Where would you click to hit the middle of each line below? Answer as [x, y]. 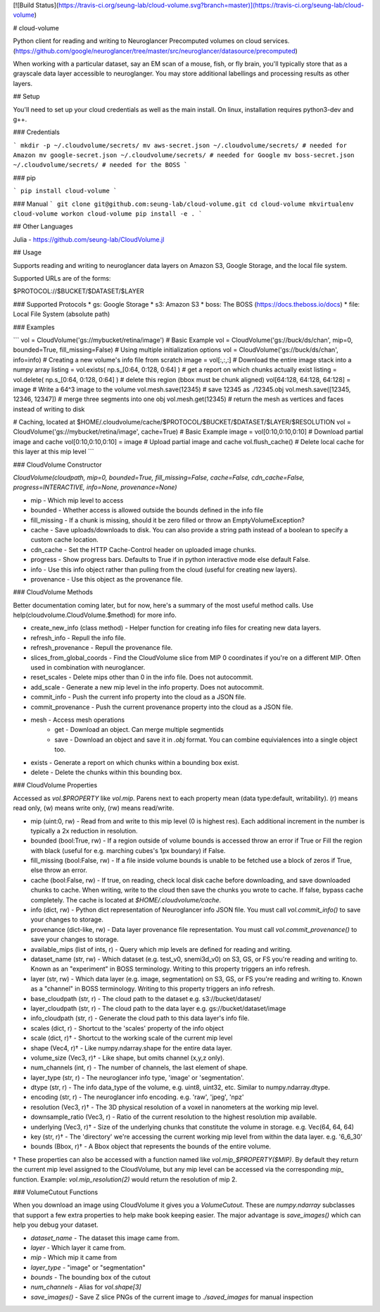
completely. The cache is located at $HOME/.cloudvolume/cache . [126, 900]
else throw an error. [59, 870]
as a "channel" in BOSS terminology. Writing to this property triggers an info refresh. [153, 989]
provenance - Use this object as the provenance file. [107, 579]
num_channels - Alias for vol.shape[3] [86, 1287]
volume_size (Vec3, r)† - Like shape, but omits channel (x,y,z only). [128, 1057]
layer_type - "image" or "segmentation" [88, 1267]
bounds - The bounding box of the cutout [91, 1277]
